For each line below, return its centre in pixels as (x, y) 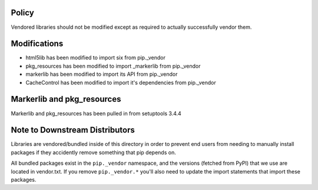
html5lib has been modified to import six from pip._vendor (96, 58)
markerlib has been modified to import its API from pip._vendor (102, 74)
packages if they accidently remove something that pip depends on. (93, 152)
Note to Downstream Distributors (73, 130)
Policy (23, 13)
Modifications (37, 44)
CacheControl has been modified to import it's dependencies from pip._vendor (121, 82)
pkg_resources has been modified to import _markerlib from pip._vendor (113, 66)
